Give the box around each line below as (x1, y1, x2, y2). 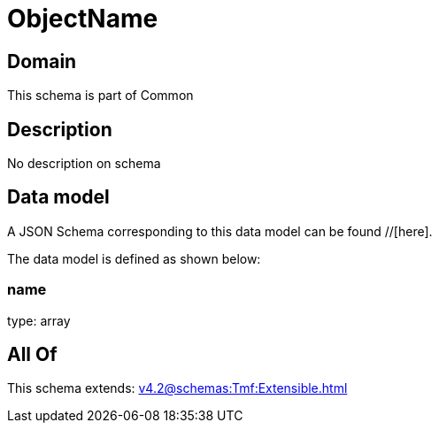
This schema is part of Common (7, 88, 194, 104)
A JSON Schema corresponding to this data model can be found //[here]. (7, 223, 433, 239)
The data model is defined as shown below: (7, 250, 261, 266)
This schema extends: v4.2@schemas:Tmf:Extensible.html (7, 380, 348, 396)
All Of (7, 343, 58, 366)
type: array (7, 312, 71, 328)
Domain (7, 50, 77, 73)
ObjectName (7, 4, 158, 34)
